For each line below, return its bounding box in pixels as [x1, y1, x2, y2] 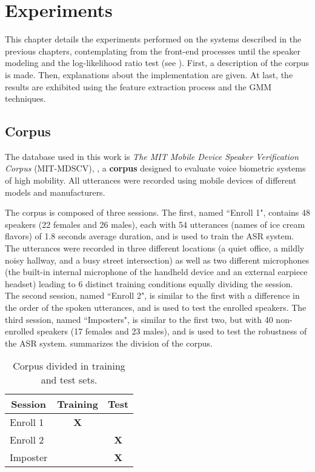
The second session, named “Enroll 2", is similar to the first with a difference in [5, 289, 300, 302]
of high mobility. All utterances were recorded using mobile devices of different [5, 174, 297, 187]
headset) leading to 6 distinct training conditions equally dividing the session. [5, 277, 293, 290]
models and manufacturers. [5, 185, 105, 198]
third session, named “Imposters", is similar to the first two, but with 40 [5, 313, 273, 325]
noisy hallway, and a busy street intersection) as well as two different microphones [5, 253, 310, 266]
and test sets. [41, 373, 98, 387]
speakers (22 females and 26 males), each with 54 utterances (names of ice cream [5, 218, 305, 230]
